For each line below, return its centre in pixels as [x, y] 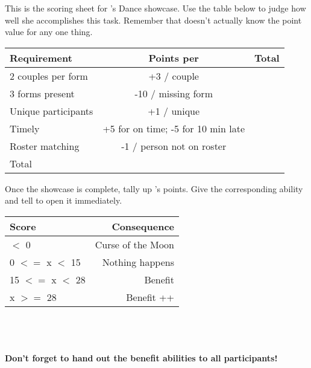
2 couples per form [49, 76]
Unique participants [52, 111]
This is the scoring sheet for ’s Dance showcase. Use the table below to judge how [155, 8]
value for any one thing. [49, 32]
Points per [174, 57]
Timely [25, 128]
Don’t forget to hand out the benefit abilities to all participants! [141, 357]
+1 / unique [174, 111]
